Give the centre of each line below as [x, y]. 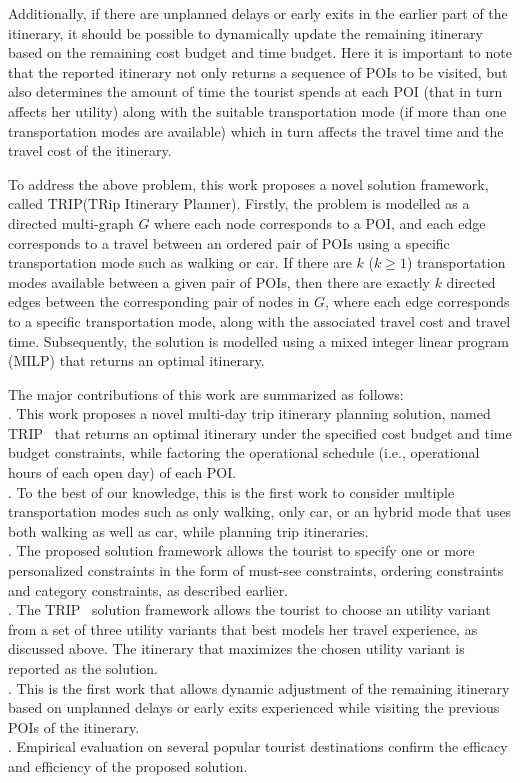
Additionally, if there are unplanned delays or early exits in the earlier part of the [258, 13]
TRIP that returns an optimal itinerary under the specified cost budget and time [260, 432]
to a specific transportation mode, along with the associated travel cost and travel [259, 320]
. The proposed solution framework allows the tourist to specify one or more [241, 550]
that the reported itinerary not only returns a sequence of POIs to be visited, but [258, 71]
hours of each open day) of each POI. [122, 472]
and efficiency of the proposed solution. [128, 765]
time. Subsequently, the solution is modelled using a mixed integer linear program [258, 340]
